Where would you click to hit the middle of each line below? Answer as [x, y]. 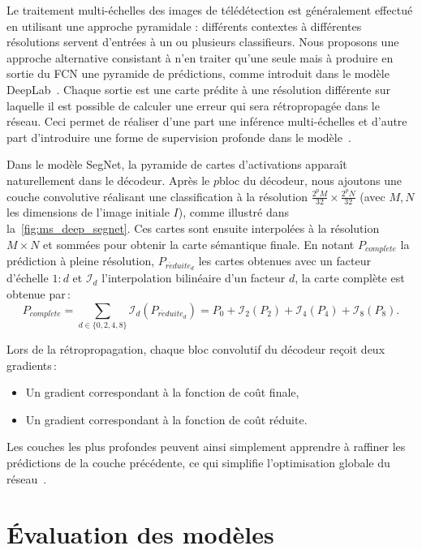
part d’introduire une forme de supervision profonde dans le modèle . [179, 137]
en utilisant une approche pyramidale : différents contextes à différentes [184, 26]
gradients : [32, 365]
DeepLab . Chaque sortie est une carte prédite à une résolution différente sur [199, 89]
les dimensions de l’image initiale [88, 212]
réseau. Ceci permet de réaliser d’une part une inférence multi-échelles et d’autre [207, 121]
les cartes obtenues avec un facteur [284, 261]
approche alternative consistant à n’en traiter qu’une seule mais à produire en [200, 57]
